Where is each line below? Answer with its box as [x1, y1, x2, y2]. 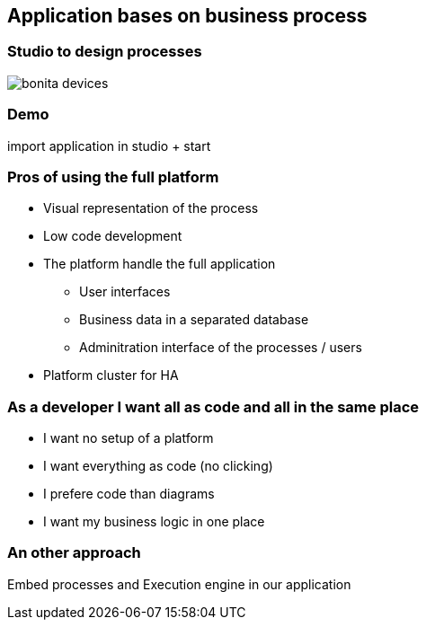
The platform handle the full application [43, 256, 276, 272]
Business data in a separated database [79, 312, 309, 328]
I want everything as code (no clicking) [43, 458, 273, 474]
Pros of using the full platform [7, 167, 219, 186]
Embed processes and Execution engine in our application [7, 576, 351, 592]
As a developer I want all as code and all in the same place [7, 397, 420, 416]
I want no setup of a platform [43, 430, 214, 446]
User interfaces [79, 284, 171, 300]
